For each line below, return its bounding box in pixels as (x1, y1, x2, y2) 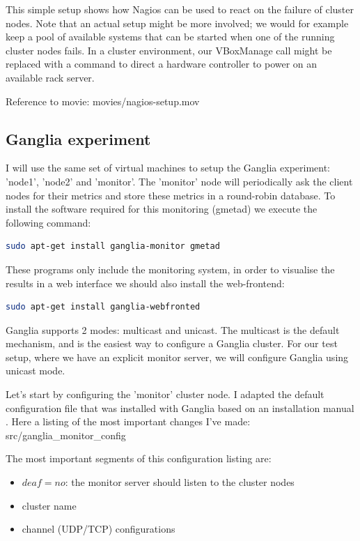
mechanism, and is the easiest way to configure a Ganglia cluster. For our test (6, 336, 338, 351)
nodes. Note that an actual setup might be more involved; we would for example (6, 15, 349, 30)
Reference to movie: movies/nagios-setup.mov (6, 93, 200, 108)
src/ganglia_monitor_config (6, 427, 126, 442)
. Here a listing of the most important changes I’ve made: (6, 414, 251, 429)
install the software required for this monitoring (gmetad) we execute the (6, 201, 318, 216)
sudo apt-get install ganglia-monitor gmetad (6, 241, 220, 252)
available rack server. (6, 70, 95, 84)
